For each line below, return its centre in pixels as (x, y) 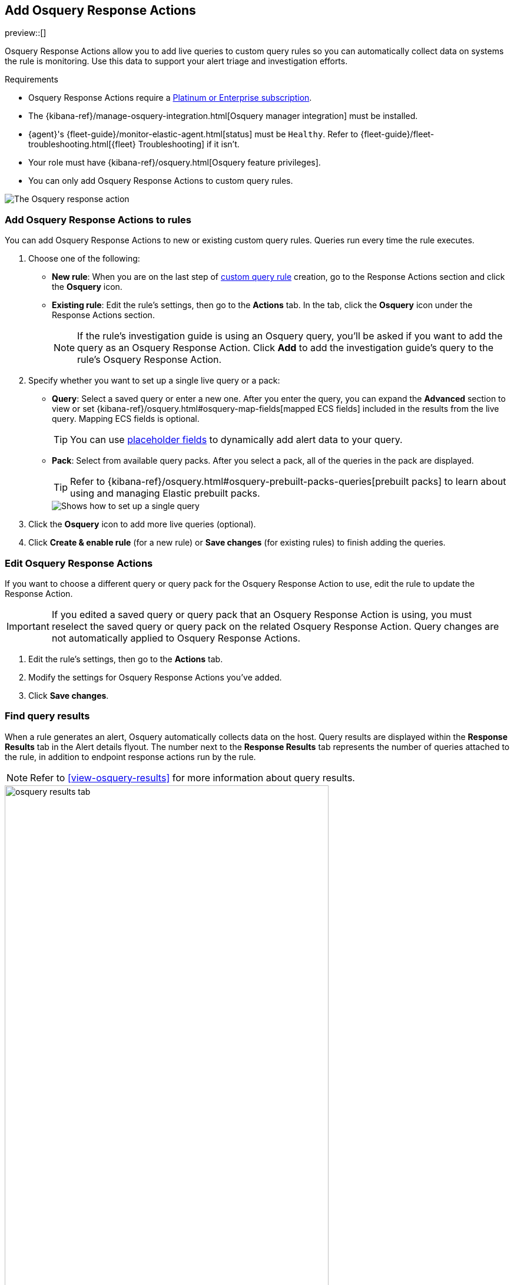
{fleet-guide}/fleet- (397, 134)
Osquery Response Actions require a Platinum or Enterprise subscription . (170, 98)
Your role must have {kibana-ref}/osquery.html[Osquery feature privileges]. (175, 163)
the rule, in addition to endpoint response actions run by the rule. (130, 757)
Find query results (47, 716)
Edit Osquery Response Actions (79, 563)
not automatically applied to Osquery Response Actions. (176, 638)
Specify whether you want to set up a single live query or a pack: (154, 381)
